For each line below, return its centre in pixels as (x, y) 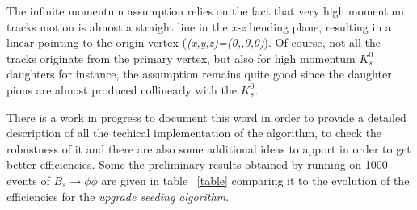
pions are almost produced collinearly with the (122, 89)
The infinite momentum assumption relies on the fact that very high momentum (205, 10)
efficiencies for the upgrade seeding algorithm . (118, 196)
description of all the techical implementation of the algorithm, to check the (194, 133)
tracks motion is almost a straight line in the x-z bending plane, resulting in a (199, 26)
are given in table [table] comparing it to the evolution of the (255, 180)
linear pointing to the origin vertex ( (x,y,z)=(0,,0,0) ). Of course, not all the (194, 42)
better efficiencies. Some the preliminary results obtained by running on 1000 (197, 164)
